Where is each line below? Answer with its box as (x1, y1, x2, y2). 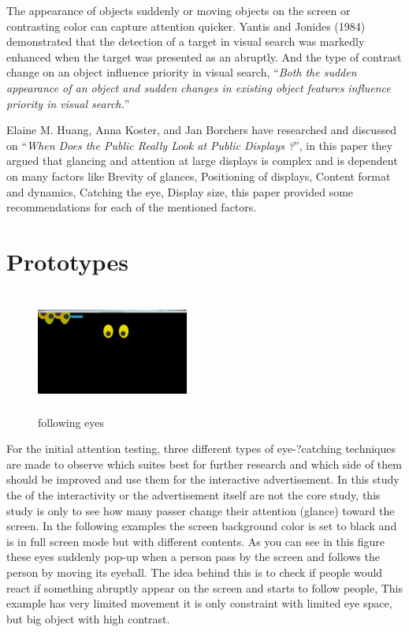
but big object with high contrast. (6, 610, 170, 626)
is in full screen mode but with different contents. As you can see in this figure (6, 533, 385, 549)
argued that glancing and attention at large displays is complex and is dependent (6, 152, 398, 169)
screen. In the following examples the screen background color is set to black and (6, 518, 397, 534)
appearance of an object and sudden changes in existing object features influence (6, 79, 391, 95)
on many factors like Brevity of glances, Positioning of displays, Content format (6, 167, 391, 184)
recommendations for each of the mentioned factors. (6, 199, 257, 215)
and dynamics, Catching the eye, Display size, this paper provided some (6, 183, 354, 200)
